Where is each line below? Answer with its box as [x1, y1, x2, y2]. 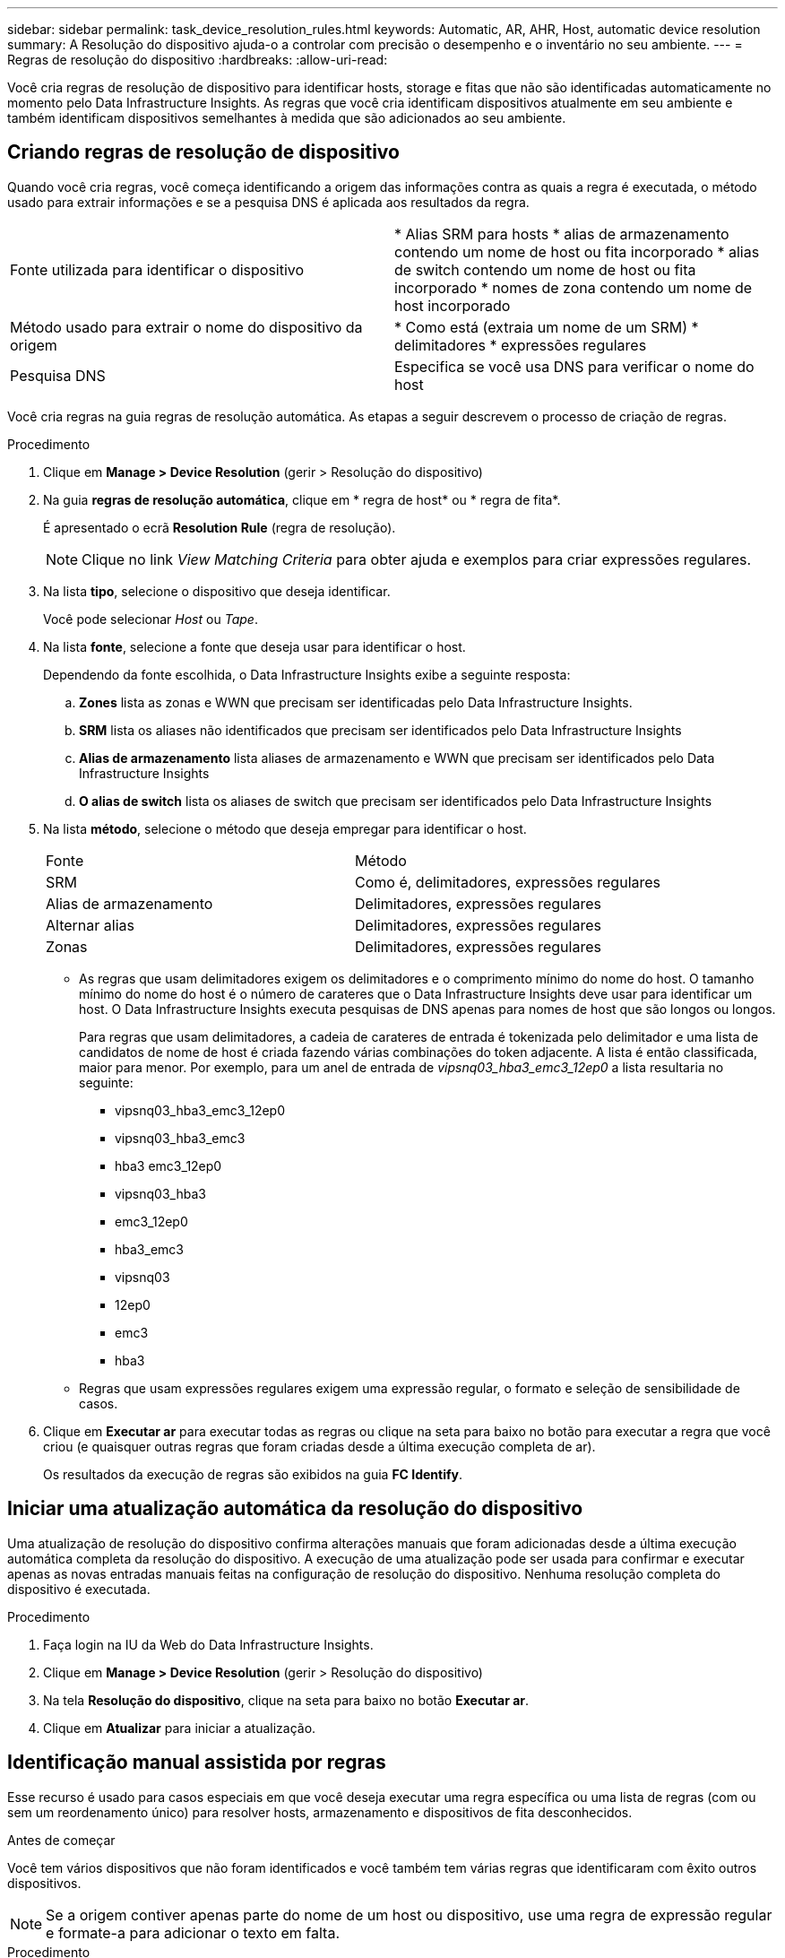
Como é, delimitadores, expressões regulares [355, 872, 661, 891]
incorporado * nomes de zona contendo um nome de [394, 278, 753, 297]
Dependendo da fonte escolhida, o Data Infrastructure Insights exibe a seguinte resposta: [43, 666, 571, 682]
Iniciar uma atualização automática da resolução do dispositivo [7, 1497, 583, 1520]
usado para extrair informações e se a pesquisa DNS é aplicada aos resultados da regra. [7, 194, 530, 210]
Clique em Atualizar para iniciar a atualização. [43, 1720, 316, 1736]
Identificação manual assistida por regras [7, 1751, 386, 1774]
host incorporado [394, 296, 511, 315]
